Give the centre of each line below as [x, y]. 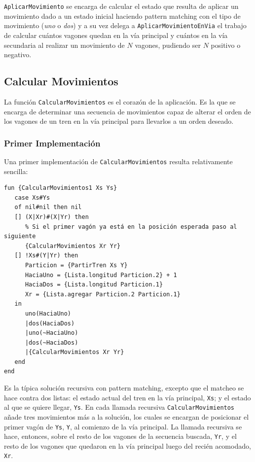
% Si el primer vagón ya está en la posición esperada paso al [131, 227]
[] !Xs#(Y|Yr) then [46, 256]
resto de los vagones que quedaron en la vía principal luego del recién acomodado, [127, 445]
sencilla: [16, 171]
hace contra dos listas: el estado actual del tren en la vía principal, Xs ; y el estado [127, 397]
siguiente [20, 236]
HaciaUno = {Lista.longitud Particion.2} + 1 [101, 275]
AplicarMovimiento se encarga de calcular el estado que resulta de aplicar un [121, 6]
